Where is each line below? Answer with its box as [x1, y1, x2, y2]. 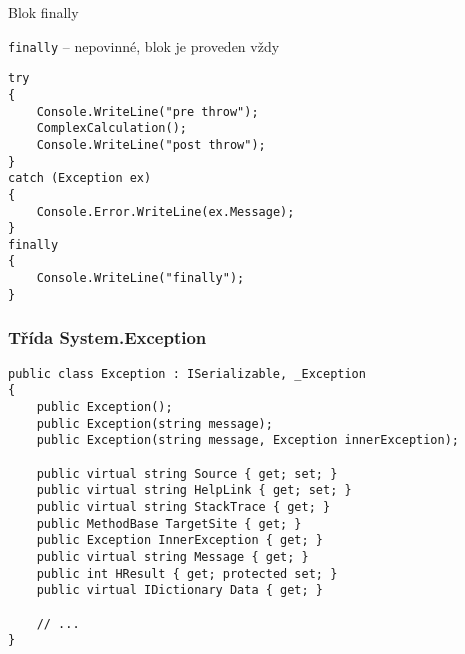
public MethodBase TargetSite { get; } [36, 516, 302, 531]
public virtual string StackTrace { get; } [36, 499, 331, 514]
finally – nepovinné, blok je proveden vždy [8, 35, 280, 56]
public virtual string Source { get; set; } [36, 466, 338, 481]
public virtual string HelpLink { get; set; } [36, 483, 352, 498]
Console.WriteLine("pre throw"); [36, 104, 259, 119]
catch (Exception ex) [8, 171, 152, 186]
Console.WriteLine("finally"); [36, 271, 245, 286]
